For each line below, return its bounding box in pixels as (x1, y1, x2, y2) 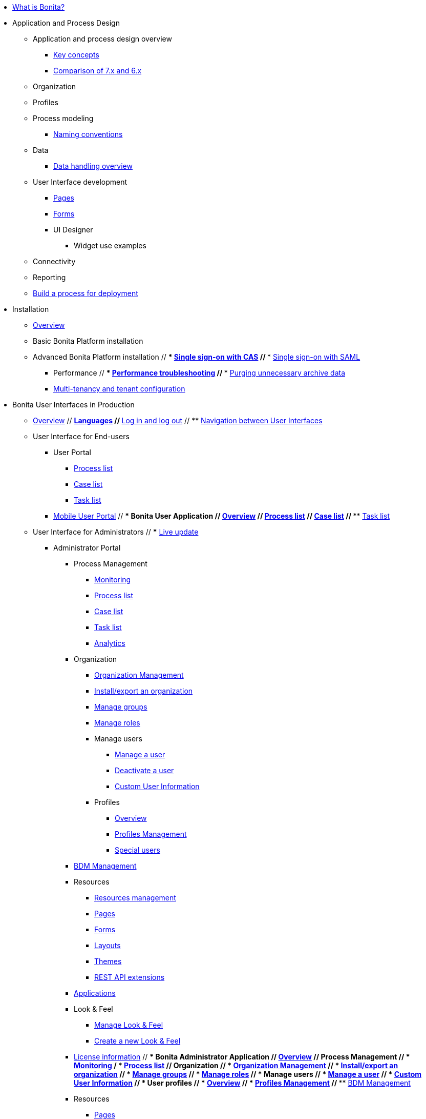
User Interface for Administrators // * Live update (33, 527, 199, 536)
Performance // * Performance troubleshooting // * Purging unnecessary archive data (53, 368, 346, 377)
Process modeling (33, 114, 94, 123)
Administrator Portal (53, 543, 121, 552)
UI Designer (53, 225, 93, 234)
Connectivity (33, 257, 76, 266)
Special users (115, 846, 160, 854)
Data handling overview (53, 162, 133, 170)
